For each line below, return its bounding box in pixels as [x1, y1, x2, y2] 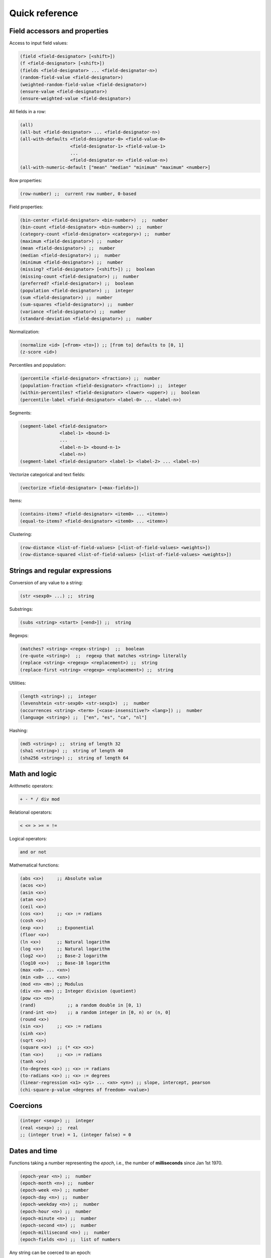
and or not [20, 849, 47, 855]
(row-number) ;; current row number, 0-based [20, 191, 137, 196]
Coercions [9, 1102, 43, 1110]
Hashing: [9, 727, 28, 733]
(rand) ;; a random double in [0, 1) [20, 1002, 142, 1008]
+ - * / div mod [20, 797, 60, 802]
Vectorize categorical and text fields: [9, 471, 85, 478]
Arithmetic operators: [9, 783, 54, 789]
